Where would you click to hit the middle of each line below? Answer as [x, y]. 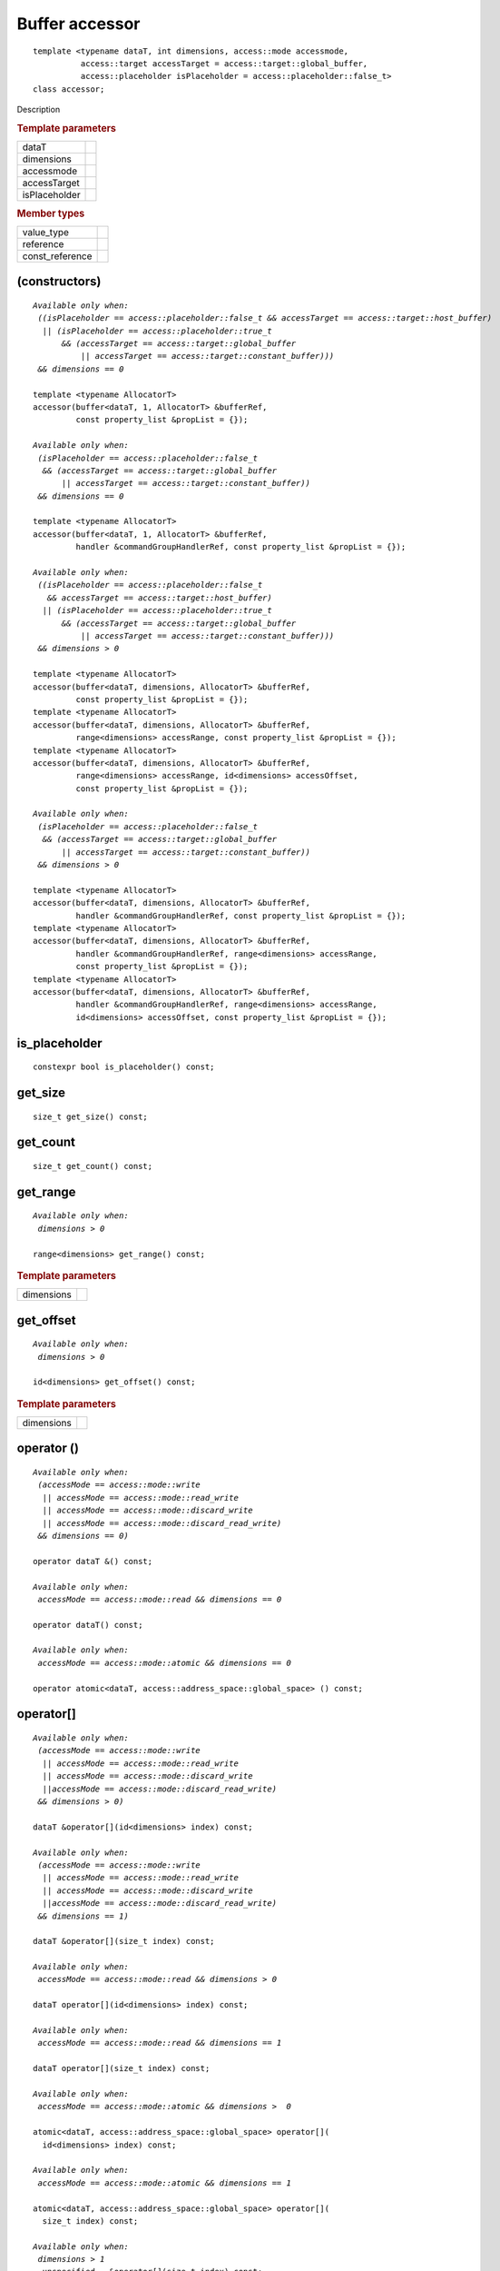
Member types [51, 213]
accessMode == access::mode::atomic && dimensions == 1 [165, 2183]
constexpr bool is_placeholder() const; [124, 1067]
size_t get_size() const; [91, 1116]
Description [39, 110]
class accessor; [69, 89]
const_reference [57, 256]
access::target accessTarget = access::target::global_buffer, [224, 63]
